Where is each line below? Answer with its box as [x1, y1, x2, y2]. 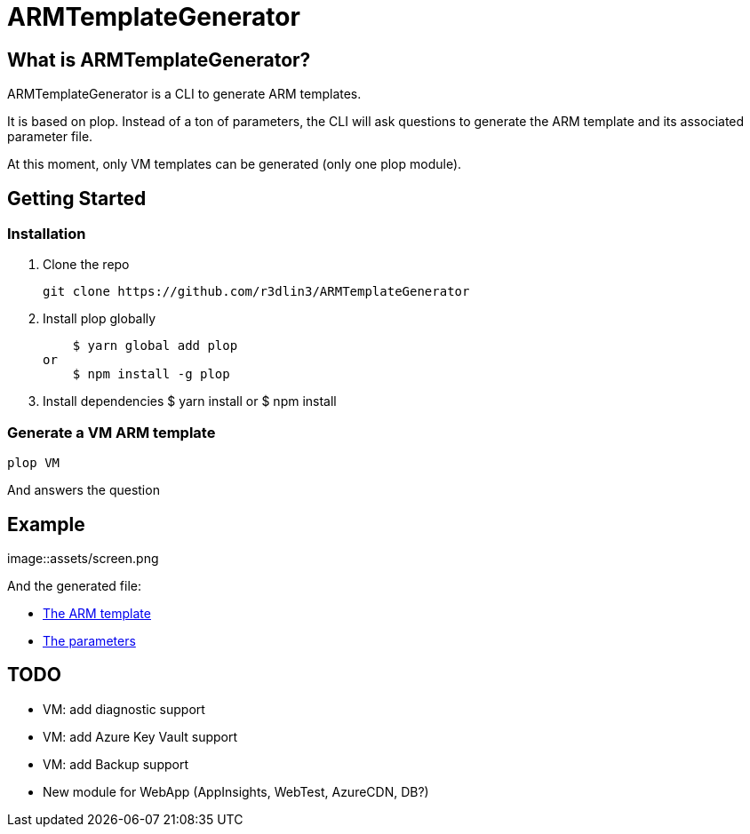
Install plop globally [43, 311, 156, 327]
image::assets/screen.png [7, 550, 159, 566]
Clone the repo [43, 257, 130, 273]
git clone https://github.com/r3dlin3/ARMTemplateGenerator [43, 284, 470, 299]
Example [7, 512, 85, 536]
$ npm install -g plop [72, 367, 230, 382]
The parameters [43, 632, 136, 648]
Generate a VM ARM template [7, 423, 216, 441]
